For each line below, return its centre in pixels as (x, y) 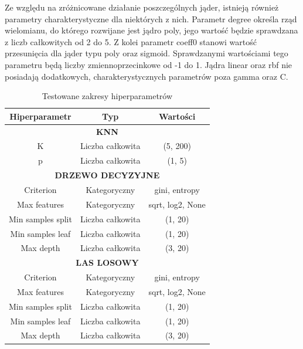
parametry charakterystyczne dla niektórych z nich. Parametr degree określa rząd (151, 18)
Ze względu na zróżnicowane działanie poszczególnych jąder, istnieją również (142, 7)
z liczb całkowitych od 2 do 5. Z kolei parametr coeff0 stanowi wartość (131, 41)
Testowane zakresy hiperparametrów (107, 96)
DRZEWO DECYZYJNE (107, 175)
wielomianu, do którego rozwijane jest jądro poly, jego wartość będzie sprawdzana (151, 30)
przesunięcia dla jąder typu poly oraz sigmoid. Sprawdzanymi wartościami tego (147, 53)
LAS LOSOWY (107, 262)
